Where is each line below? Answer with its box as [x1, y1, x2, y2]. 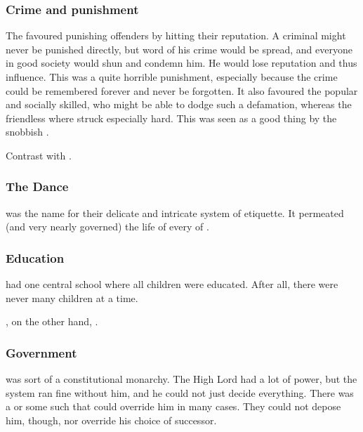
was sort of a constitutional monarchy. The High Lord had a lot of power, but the [6, 372, 357, 386]
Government [6, 343, 77, 361]
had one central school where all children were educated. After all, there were [6, 277, 338, 292]
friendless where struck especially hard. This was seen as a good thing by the [6, 110, 337, 125]
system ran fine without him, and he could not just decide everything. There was [6, 385, 354, 400]
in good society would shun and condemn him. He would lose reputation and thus [6, 55, 357, 70]
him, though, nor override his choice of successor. [6, 412, 217, 427]
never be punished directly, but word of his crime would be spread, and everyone [6, 41, 352, 56]
